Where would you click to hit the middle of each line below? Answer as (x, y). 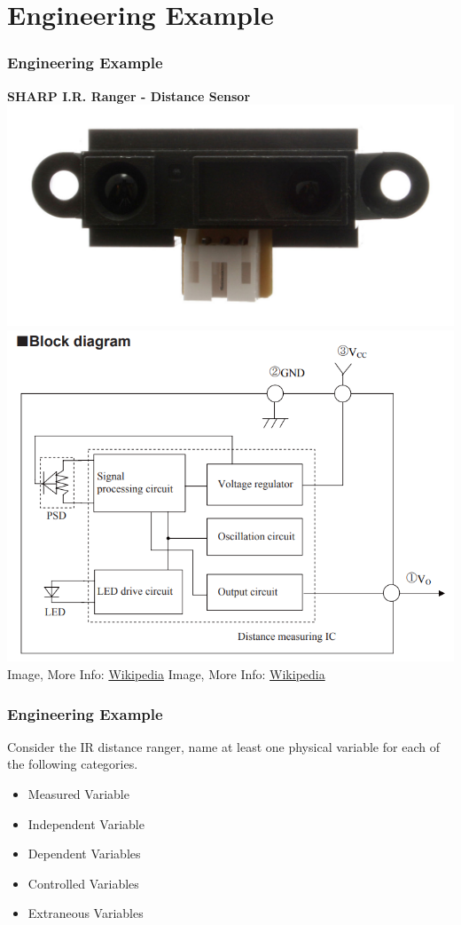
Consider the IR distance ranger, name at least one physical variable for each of (223, 746)
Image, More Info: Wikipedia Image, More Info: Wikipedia (166, 674)
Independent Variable (86, 823)
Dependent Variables (84, 854)
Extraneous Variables (86, 913)
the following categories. (73, 764)
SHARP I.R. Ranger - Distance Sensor (129, 95)
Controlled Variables (83, 883)
